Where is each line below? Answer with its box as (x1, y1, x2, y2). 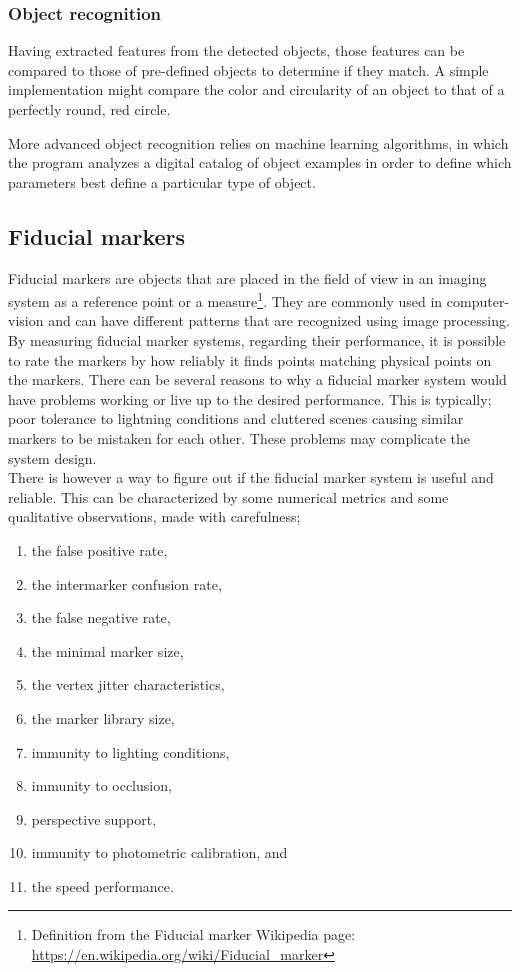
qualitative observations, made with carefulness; (8, 506, 301, 527)
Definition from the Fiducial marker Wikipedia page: (31, 924, 356, 945)
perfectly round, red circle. (8, 99, 171, 119)
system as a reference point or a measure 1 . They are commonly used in (8, 288, 443, 311)
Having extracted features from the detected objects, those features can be (8, 40, 465, 61)
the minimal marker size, (31, 640, 184, 661)
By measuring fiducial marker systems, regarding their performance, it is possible (8, 330, 506, 351)
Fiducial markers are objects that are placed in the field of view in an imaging (8, 267, 487, 288)
